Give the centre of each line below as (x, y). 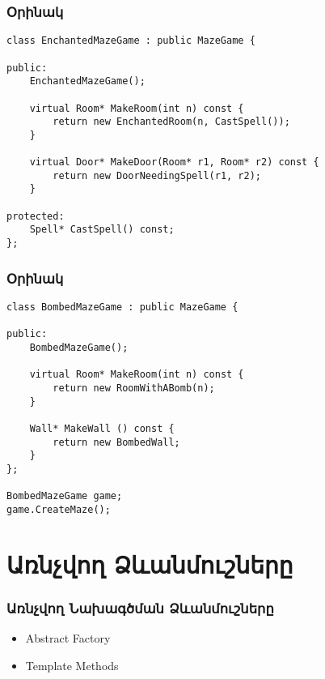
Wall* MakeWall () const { (102, 428)
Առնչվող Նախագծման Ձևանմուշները (140, 607)
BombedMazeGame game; (65, 496)
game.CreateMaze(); (59, 509)
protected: (36, 216)
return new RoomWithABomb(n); (134, 388)
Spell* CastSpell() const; (102, 230)
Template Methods (72, 665)
